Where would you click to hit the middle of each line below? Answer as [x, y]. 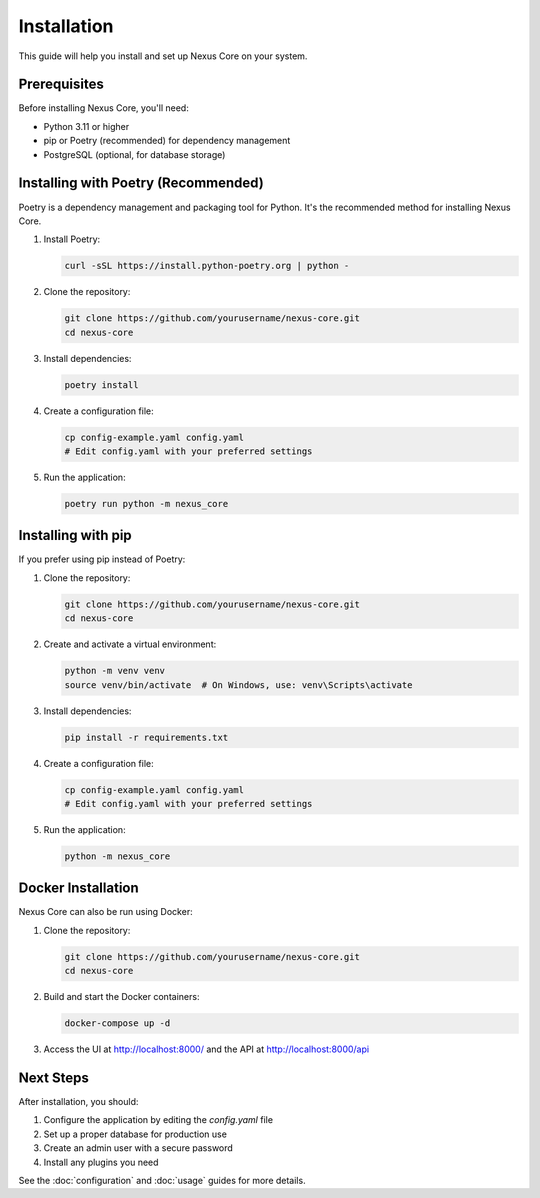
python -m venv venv [114, 671]
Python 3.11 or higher [86, 126]
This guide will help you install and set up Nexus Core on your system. [163, 56]
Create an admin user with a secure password [138, 1148]
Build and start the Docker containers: [121, 997]
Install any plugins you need [101, 1162]
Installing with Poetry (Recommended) [141, 183]
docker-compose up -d [117, 1023]
